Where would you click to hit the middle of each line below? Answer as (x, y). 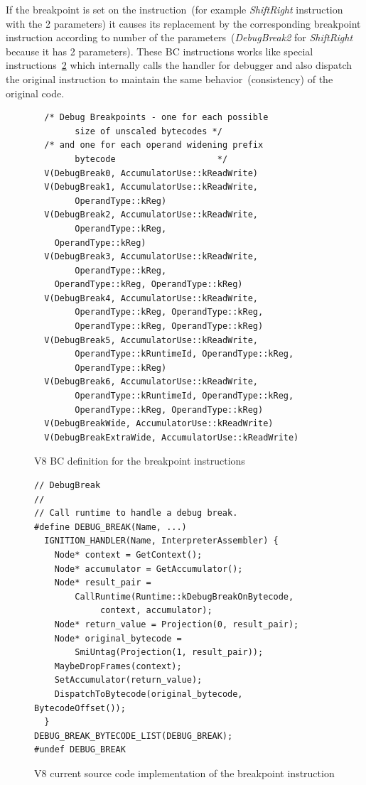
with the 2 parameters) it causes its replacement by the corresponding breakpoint (183, 23)
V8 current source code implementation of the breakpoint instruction (184, 773)
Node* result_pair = (103, 583)
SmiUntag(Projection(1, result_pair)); (169, 653)
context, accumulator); (156, 611)
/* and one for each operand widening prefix (154, 145)
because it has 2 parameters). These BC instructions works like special (160, 51)
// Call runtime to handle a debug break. (136, 513)
